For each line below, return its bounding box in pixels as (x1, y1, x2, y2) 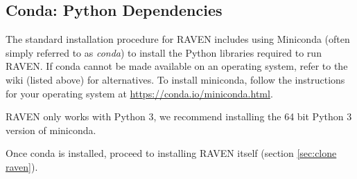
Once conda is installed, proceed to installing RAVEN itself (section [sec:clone (6, 146, 337, 160)
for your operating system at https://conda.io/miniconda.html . (6, 86, 273, 100)
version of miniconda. (6, 122, 96, 137)
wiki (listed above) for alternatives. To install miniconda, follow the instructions (6, 72, 345, 86)
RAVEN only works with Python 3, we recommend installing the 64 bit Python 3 (6, 109, 352, 124)
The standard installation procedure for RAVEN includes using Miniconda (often (6, 32, 350, 46)
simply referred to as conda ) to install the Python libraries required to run (6, 45, 322, 59)
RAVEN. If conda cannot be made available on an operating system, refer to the (6, 59, 348, 73)
